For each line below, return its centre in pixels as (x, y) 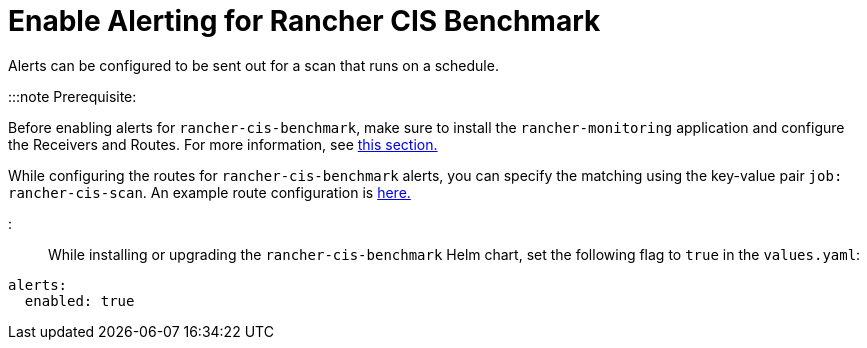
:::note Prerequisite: (72, 96)
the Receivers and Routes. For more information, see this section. (223, 144)
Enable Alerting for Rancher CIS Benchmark (304, 21)
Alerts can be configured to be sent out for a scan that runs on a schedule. (253, 65)
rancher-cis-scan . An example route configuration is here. (209, 192)
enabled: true (79, 300)
